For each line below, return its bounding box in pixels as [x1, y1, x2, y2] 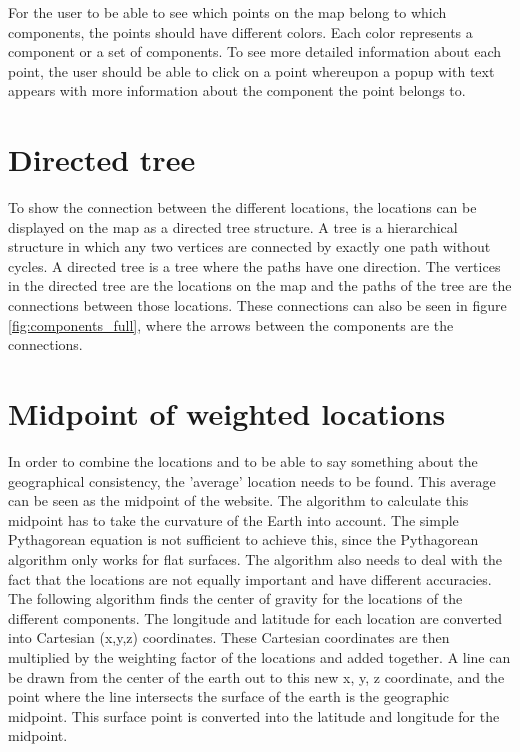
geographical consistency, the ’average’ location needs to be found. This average [8, 470, 496, 491]
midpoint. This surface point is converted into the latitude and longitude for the [8, 705, 500, 726]
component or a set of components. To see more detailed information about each [8, 41, 502, 62]
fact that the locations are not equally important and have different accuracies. [8, 568, 492, 589]
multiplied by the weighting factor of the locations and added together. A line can [8, 646, 511, 667]
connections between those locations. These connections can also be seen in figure [8, 295, 507, 316]
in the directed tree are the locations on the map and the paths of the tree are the [8, 275, 512, 296]
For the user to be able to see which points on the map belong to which [8, 2, 447, 22]
